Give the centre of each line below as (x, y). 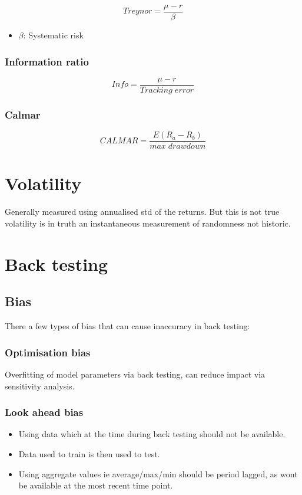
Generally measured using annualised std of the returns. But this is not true (142, 212)
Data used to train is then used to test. (89, 453)
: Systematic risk (53, 35)
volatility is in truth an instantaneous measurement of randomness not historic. (148, 223)
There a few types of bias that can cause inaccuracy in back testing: (127, 326)
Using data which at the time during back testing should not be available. (152, 434)
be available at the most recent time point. (96, 485)
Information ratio (47, 61)
